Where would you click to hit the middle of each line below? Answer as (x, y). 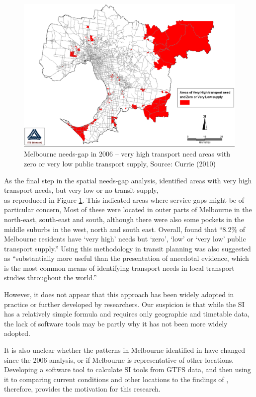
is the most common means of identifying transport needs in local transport (119, 268)
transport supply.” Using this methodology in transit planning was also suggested (128, 248)
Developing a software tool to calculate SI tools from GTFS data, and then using (128, 369)
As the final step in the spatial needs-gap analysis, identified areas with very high (128, 180)
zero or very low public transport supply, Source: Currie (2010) (120, 163)
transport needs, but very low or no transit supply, (81, 190)
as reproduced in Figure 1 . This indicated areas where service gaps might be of (124, 199)
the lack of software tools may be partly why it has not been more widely (116, 323)
